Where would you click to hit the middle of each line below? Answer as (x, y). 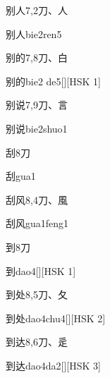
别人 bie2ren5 (34, 33)
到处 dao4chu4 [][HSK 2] (56, 318)
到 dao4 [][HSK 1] (41, 270)
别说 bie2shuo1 (37, 128)
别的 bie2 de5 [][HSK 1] (53, 81)
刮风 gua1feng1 (37, 223)
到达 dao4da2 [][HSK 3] (53, 365)
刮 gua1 (21, 176)
